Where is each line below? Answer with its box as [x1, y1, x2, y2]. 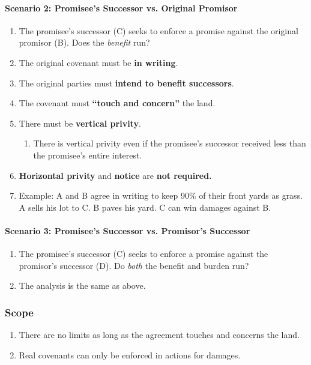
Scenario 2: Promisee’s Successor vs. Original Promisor [5, 1, 238, 14]
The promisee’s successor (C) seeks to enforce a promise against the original [19, 24, 298, 37]
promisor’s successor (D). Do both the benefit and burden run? [19, 259, 249, 271]
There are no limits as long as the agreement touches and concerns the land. [19, 328, 300, 341]
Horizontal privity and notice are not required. [19, 169, 212, 181]
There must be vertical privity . [19, 116, 141, 129]
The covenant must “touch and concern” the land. [19, 97, 216, 109]
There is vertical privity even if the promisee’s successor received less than [33, 137, 306, 149]
